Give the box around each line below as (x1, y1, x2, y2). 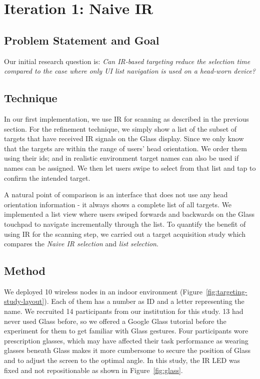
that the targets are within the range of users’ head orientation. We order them (4, 143, 247, 153)
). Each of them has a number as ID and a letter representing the (44, 296, 244, 306)
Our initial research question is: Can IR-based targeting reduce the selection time (4, 56, 250, 66)
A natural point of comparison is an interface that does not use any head (4, 189, 228, 200)
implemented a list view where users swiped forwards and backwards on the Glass (4, 209, 254, 219)
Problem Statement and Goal (4, 32, 159, 48)
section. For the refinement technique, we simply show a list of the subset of (4, 123, 237, 134)
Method (4, 263, 45, 278)
